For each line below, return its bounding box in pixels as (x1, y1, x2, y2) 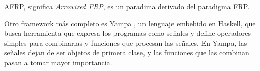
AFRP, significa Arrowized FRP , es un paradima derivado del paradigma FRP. (4, 1, 250, 11)
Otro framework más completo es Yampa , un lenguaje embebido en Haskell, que (4, 18, 256, 28)
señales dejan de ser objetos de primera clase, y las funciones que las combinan (4, 47, 249, 58)
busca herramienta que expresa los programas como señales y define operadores (4, 28, 251, 38)
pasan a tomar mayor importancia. (4, 57, 112, 67)
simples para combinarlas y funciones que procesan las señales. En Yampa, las (4, 37, 247, 48)
